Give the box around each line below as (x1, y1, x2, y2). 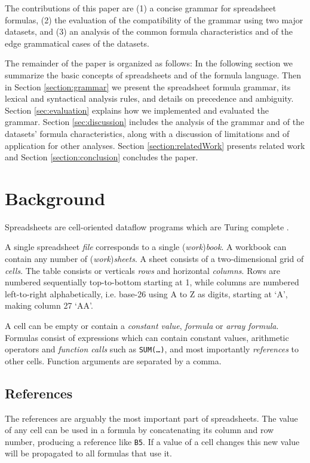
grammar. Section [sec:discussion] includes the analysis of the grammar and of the (5, 115, 305, 128)
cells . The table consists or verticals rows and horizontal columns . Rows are (5, 264, 281, 276)
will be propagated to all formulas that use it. (5, 447, 172, 459)
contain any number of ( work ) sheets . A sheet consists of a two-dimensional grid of (5, 252, 304, 265)
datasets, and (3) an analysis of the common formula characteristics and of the (5, 25, 293, 38)
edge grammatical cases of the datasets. (5, 36, 149, 49)
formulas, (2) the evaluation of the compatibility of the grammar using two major (5, 13, 303, 26)
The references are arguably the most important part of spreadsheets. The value (5, 412, 298, 424)
